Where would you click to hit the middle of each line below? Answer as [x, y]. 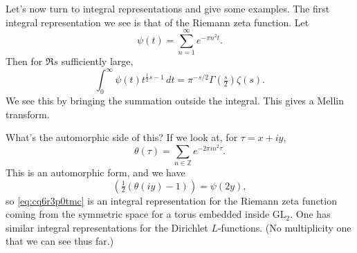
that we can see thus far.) [60, 241]
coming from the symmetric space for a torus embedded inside [138, 214]
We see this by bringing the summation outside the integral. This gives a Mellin [175, 101]
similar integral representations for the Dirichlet [107, 227]
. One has [310, 214]
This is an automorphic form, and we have [95, 172]
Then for [24, 61]
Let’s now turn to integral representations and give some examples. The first [168, 8]
